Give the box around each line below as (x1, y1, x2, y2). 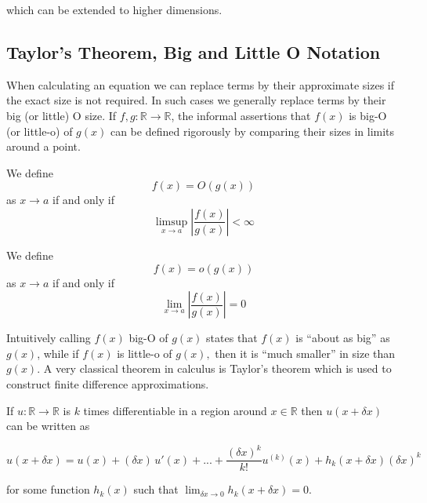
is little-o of (117, 344, 172, 361)
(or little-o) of (6, 122, 73, 139)
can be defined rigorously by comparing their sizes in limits (110, 122, 395, 139)
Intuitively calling (6, 330, 91, 346)
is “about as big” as (295, 330, 390, 346)
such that (133, 481, 179, 498)
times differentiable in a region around (83, 402, 267, 418)
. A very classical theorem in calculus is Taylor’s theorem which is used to (37, 360, 392, 377)
